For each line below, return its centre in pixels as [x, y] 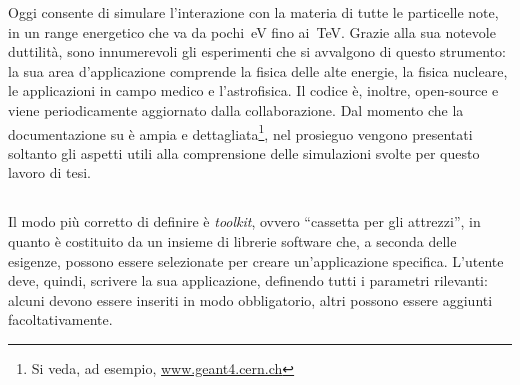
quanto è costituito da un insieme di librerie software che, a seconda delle [232, 240]
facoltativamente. [60, 319]
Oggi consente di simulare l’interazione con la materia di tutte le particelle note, [253, 12]
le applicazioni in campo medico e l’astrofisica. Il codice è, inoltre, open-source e [253, 90]
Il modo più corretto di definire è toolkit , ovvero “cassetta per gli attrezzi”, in [244, 221]
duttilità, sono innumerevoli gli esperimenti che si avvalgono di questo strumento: [257, 51]
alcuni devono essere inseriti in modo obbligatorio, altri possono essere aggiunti [250, 299]
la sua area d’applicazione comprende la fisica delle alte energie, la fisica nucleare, [258, 70]
